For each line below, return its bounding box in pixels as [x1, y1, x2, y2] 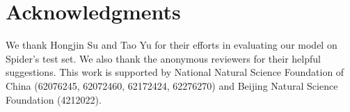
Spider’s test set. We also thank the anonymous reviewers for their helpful [6, 51, 321, 65]
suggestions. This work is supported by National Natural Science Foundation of [6, 65, 344, 79]
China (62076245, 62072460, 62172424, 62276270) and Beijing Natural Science [6, 78, 338, 93]
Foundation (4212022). [6, 92, 102, 106]
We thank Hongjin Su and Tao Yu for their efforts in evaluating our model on [6, 38, 337, 52]
